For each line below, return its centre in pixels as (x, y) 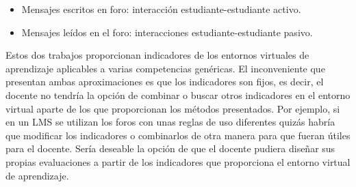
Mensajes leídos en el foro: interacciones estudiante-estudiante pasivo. (167, 32)
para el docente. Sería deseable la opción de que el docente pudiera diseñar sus (170, 148)
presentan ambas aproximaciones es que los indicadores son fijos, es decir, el (165, 82)
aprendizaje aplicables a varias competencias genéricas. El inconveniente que (165, 68)
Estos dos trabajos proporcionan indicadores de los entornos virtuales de (157, 55)
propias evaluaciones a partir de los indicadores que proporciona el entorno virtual (178, 161)
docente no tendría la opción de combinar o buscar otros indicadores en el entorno (178, 95)
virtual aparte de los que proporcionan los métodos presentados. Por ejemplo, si (173, 108)
